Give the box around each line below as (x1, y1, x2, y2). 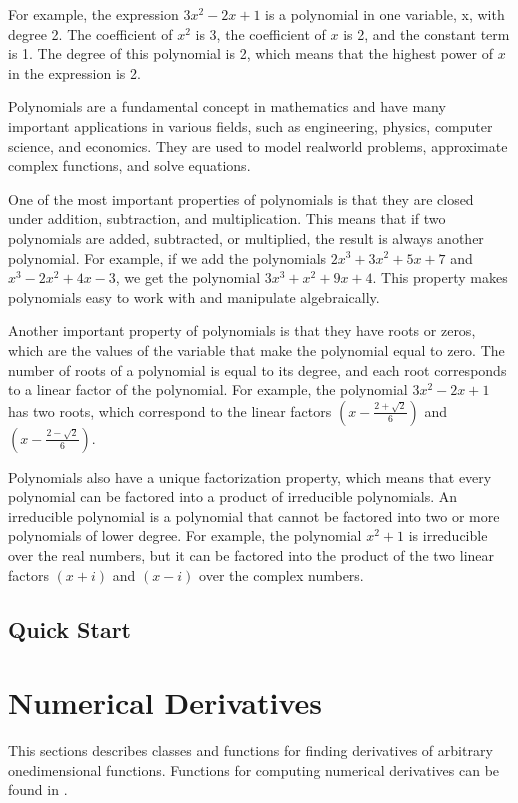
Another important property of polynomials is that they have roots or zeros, (8, 320, 476, 341)
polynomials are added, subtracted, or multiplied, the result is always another (8, 227, 484, 248)
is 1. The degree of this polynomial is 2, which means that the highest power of (8, 43, 493, 64)
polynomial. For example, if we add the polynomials (8, 247, 327, 268)
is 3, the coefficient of (195, 23, 326, 44)
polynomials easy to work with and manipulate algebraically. (8, 286, 380, 307)
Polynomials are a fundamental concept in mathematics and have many (8, 96, 446, 117)
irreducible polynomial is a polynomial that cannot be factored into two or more (8, 505, 500, 526)
